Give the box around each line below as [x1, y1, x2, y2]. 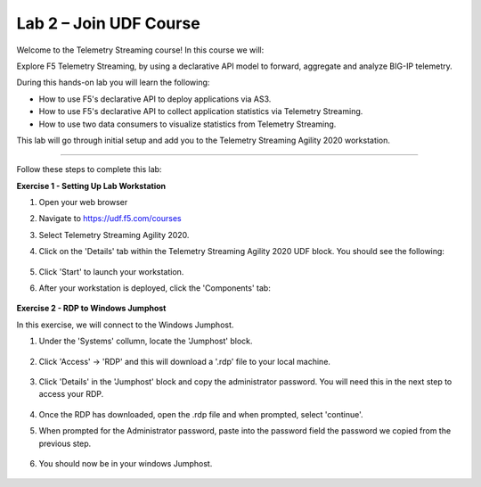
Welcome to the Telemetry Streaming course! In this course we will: [16, 45, 265, 55]
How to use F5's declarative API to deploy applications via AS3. [38, 94, 272, 104]
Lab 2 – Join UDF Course [16, 13, 200, 33]
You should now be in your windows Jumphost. [38, 458, 213, 468]
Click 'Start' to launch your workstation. [38, 266, 184, 277]
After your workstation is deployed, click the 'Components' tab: [38, 283, 271, 293]
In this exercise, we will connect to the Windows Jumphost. [16, 319, 234, 330]
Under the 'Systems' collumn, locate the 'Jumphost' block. [38, 335, 253, 347]
